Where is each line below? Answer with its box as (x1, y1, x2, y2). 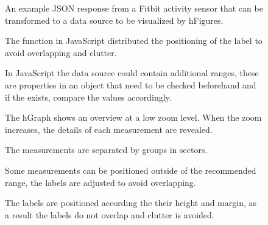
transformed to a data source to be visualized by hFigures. (5, 13, 224, 26)
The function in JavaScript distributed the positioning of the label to (5, 34, 263, 47)
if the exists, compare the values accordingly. (5, 90, 172, 103)
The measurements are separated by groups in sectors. (5, 143, 208, 156)
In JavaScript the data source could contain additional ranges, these (5, 66, 259, 79)
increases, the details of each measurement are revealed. (5, 123, 213, 135)
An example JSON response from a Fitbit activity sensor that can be (5, 2, 263, 14)
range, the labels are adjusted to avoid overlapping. (5, 176, 196, 188)
